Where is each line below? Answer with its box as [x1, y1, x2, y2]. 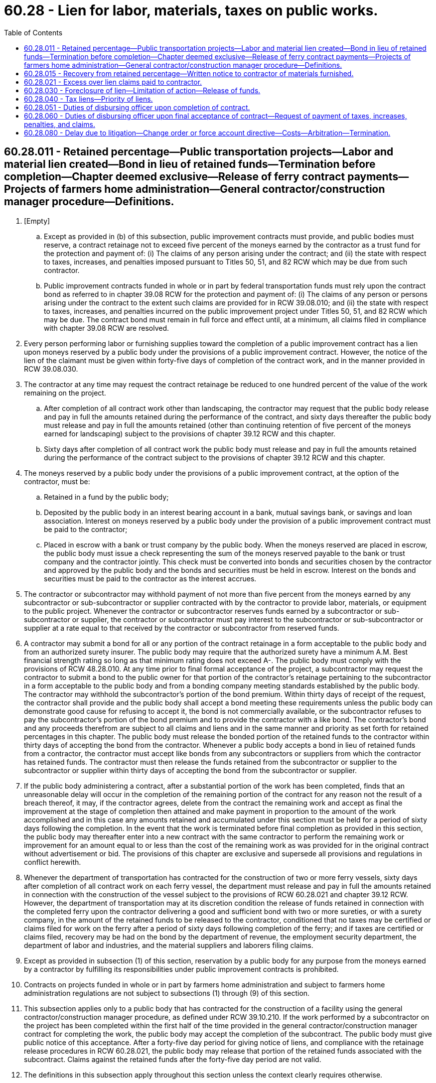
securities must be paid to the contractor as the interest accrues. [44, 574, 257, 583]
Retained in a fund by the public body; [44, 492, 169, 501]
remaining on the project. [24, 388, 106, 397]
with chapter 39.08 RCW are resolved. [44, 323, 169, 332]
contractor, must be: [24, 477, 90, 486]
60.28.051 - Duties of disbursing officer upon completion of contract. [24, 103, 250, 112]
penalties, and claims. [24, 120, 95, 129]
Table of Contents [4, 28, 63, 37]
